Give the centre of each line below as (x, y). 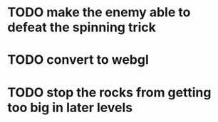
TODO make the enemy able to (99, 12)
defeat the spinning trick (82, 27)
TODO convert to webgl (78, 60)
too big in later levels (70, 107)
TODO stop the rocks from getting (109, 92)
